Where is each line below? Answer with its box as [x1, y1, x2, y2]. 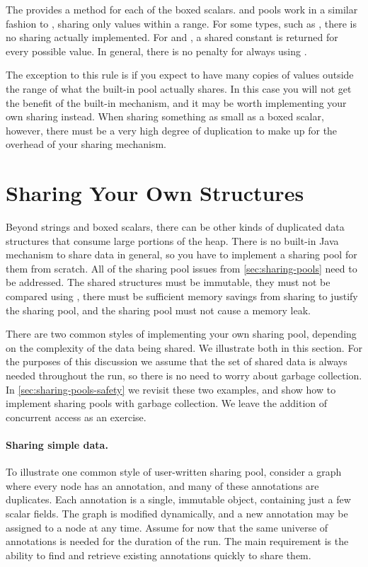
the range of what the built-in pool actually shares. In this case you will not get [6, 81, 352, 96]
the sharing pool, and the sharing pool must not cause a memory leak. [6, 302, 311, 317]
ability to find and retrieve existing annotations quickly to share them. [6, 547, 311, 562]
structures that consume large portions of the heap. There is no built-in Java [6, 233, 339, 248]
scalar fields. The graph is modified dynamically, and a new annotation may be [6, 505, 348, 520]
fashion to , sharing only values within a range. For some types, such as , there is [6, 16, 357, 30]
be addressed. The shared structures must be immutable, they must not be [6, 275, 330, 290]
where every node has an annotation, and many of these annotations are [6, 478, 319, 493]
